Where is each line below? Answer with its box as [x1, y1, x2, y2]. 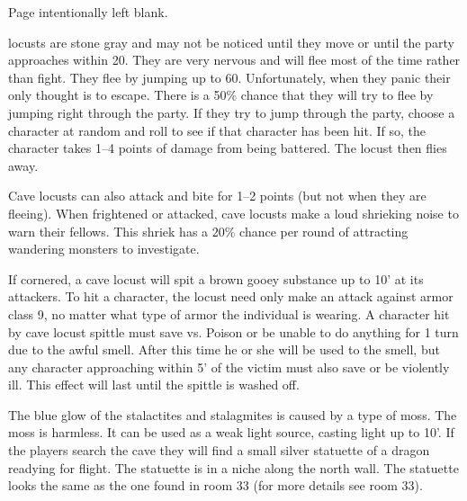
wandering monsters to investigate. [8, 239, 200, 258]
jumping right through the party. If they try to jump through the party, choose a [8, 103, 455, 121]
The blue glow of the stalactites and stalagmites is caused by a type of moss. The [8, 405, 457, 424]
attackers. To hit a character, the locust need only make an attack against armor [8, 287, 454, 306]
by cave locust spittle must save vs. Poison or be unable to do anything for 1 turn [8, 322, 459, 341]
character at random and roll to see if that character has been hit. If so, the [8, 121, 427, 139]
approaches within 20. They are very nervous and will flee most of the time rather [8, 50, 461, 69]
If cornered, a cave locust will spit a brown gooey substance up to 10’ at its [8, 269, 424, 288]
